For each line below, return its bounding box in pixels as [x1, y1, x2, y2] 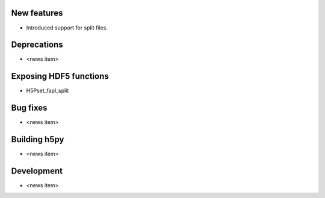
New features [11, 8, 63, 18]
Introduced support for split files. [26, 24, 108, 31]
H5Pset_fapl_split [26, 87, 69, 94]
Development [11, 166, 63, 176]
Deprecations [11, 40, 63, 50]
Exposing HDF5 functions [11, 71, 109, 81]
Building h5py [11, 134, 64, 144]
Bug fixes [11, 103, 48, 113]
